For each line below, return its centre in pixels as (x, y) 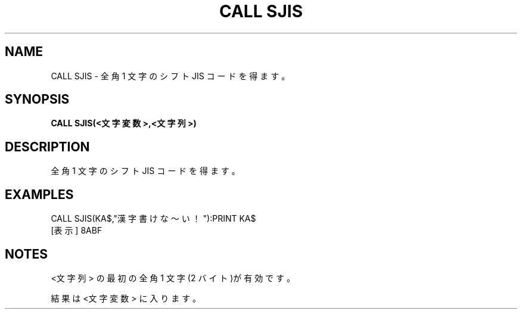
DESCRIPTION (47, 147)
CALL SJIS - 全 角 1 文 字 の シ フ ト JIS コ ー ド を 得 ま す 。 (170, 76)
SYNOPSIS (37, 100)
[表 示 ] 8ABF (77, 231)
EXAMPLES (39, 194)
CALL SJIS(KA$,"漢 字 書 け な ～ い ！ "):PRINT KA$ (153, 219)
